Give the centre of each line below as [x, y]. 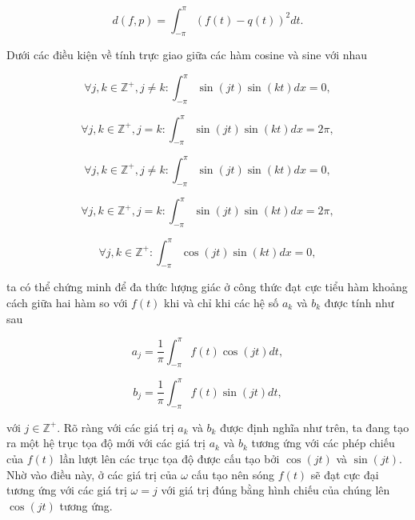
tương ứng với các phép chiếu [323, 443]
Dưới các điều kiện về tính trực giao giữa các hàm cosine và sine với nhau [187, 55]
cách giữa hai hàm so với [67, 302]
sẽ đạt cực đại [345, 474]
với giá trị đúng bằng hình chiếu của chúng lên [275, 490]
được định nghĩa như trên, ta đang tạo [315, 427]
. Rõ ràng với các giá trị [116, 427]
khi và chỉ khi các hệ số [221, 302]
